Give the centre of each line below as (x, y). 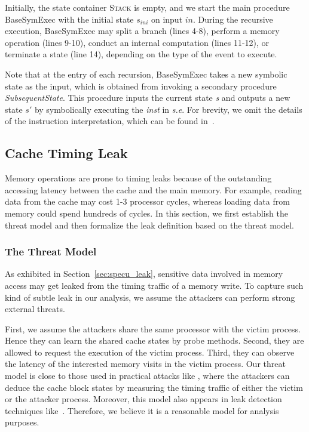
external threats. (35, 309)
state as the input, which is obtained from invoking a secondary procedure (141, 86)
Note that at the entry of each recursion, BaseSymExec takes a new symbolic (146, 74)
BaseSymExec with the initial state (69, 19)
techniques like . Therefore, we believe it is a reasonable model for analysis (142, 410)
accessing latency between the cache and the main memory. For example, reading (153, 189)
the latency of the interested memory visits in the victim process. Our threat (145, 364)
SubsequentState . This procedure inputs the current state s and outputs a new (148, 98)
